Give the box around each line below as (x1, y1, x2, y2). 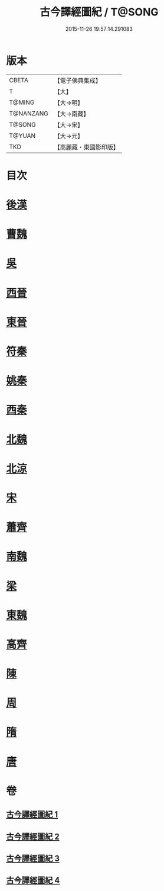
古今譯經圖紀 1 (6, 809, 58, 820)
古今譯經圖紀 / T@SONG (40, 5, 159, 19)
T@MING (9, 98, 35, 107)
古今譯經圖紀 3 (6, 853, 60, 863)
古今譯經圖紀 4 (6, 876, 60, 886)
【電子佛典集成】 (54, 76, 102, 85)
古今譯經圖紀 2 (6, 831, 60, 841)
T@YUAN (9, 131, 36, 140)
